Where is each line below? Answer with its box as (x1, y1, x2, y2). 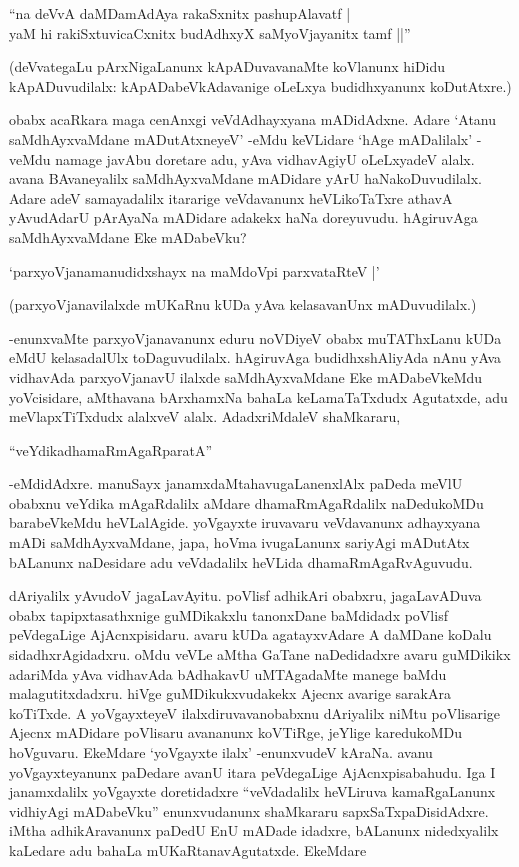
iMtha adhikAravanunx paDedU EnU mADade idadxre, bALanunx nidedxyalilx (9, 820, 499, 841)
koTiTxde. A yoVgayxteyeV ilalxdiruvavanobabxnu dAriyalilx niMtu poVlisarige (9, 702, 501, 723)
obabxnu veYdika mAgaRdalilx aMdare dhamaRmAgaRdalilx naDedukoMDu (9, 492, 484, 513)
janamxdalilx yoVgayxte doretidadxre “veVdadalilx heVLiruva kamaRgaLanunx (9, 781, 496, 802)
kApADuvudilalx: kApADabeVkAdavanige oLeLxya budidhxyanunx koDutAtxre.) (9, 75, 512, 96)
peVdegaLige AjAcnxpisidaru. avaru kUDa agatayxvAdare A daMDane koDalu (9, 624, 492, 645)
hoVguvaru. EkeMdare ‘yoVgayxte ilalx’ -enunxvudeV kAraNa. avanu (9, 742, 433, 762)
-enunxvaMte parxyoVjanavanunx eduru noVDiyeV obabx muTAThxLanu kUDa (9, 327, 502, 348)
